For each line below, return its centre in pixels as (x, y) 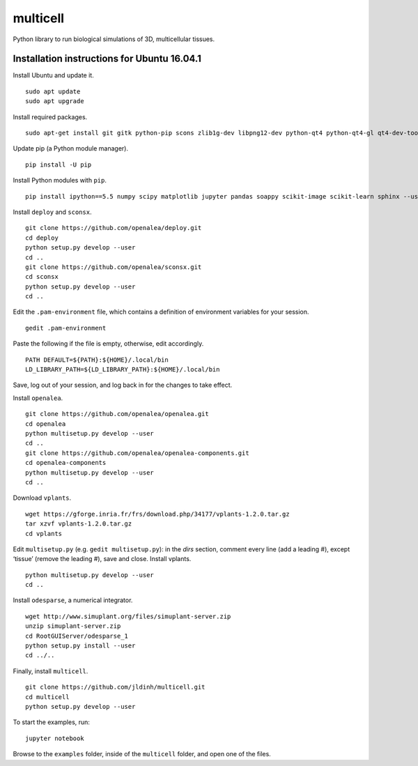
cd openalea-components (66, 463)
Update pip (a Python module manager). (71, 148)
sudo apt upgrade (55, 101)
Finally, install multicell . (51, 671)
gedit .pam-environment (66, 328)
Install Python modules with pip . (60, 181)
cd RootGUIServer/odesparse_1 (77, 636)
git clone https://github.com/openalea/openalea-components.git (138, 453)
